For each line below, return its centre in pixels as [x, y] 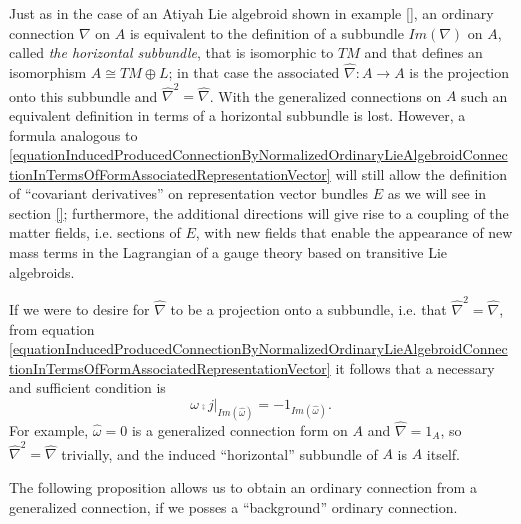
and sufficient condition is [87, 387]
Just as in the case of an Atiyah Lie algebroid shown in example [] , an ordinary [251, 13]
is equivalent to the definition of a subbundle [266, 32]
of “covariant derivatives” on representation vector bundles [188, 193]
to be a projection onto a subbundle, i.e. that [308, 308]
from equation [52, 328]
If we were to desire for [79, 308]
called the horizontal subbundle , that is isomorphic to [171, 52]
